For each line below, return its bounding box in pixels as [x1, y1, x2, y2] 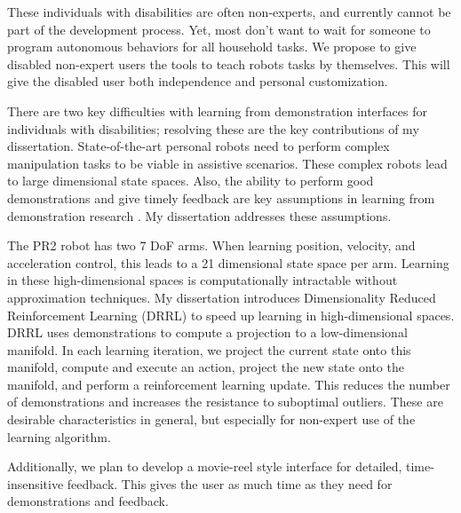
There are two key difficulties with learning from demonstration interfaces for [7, 101, 427, 120]
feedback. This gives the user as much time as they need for [67, 474, 393, 493]
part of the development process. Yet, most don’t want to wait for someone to [7, 20, 431, 38]
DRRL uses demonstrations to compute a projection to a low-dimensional [7, 323, 408, 342]
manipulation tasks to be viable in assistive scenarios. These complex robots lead [7, 154, 448, 172]
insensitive [7, 474, 64, 493]
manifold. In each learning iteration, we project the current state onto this [7, 340, 411, 359]
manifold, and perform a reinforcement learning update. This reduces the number [7, 375, 450, 393]
